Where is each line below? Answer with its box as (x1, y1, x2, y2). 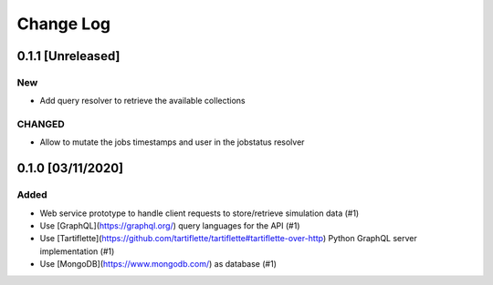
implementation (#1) (39, 246, 115, 257)
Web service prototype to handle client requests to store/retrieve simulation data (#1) (39, 208, 360, 219)
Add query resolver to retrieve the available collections (39, 96, 246, 107)
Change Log (16, 14, 111, 34)
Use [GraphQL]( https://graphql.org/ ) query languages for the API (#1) (39, 220, 300, 231)
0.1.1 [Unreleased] (16, 48, 121, 64)
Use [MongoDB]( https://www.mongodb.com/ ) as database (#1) (39, 259, 278, 270)
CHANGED (16, 118, 66, 131)
